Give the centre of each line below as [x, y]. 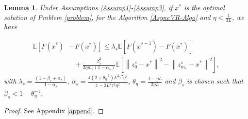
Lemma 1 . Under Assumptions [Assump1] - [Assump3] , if [88, 7]
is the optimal [204, 7]
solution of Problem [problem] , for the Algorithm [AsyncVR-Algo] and [107, 17]
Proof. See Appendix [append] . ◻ [54, 110]
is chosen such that [215, 81]
